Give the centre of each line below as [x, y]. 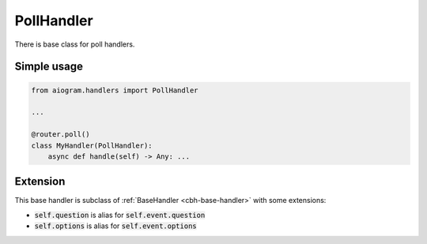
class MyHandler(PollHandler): [92, 145]
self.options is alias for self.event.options [115, 226]
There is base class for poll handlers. [75, 44]
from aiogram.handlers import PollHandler [115, 90]
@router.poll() [60, 135]
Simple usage [49, 67]
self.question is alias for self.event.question [120, 215]
